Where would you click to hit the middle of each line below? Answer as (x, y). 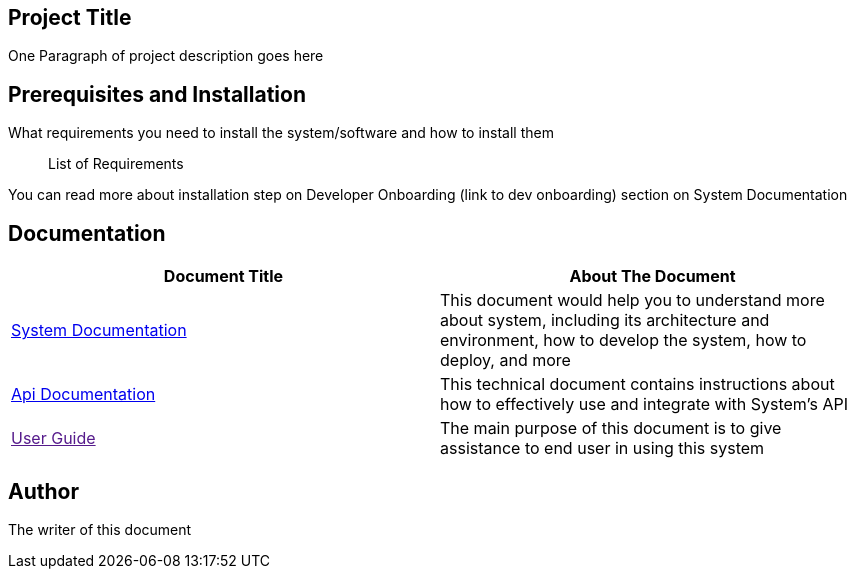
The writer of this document (100, 529)
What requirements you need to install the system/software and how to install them (281, 133)
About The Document (652, 276)
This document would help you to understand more (632, 300)
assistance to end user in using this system (602, 448)
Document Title (223, 276)
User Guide (53, 438)
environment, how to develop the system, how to (623, 340)
